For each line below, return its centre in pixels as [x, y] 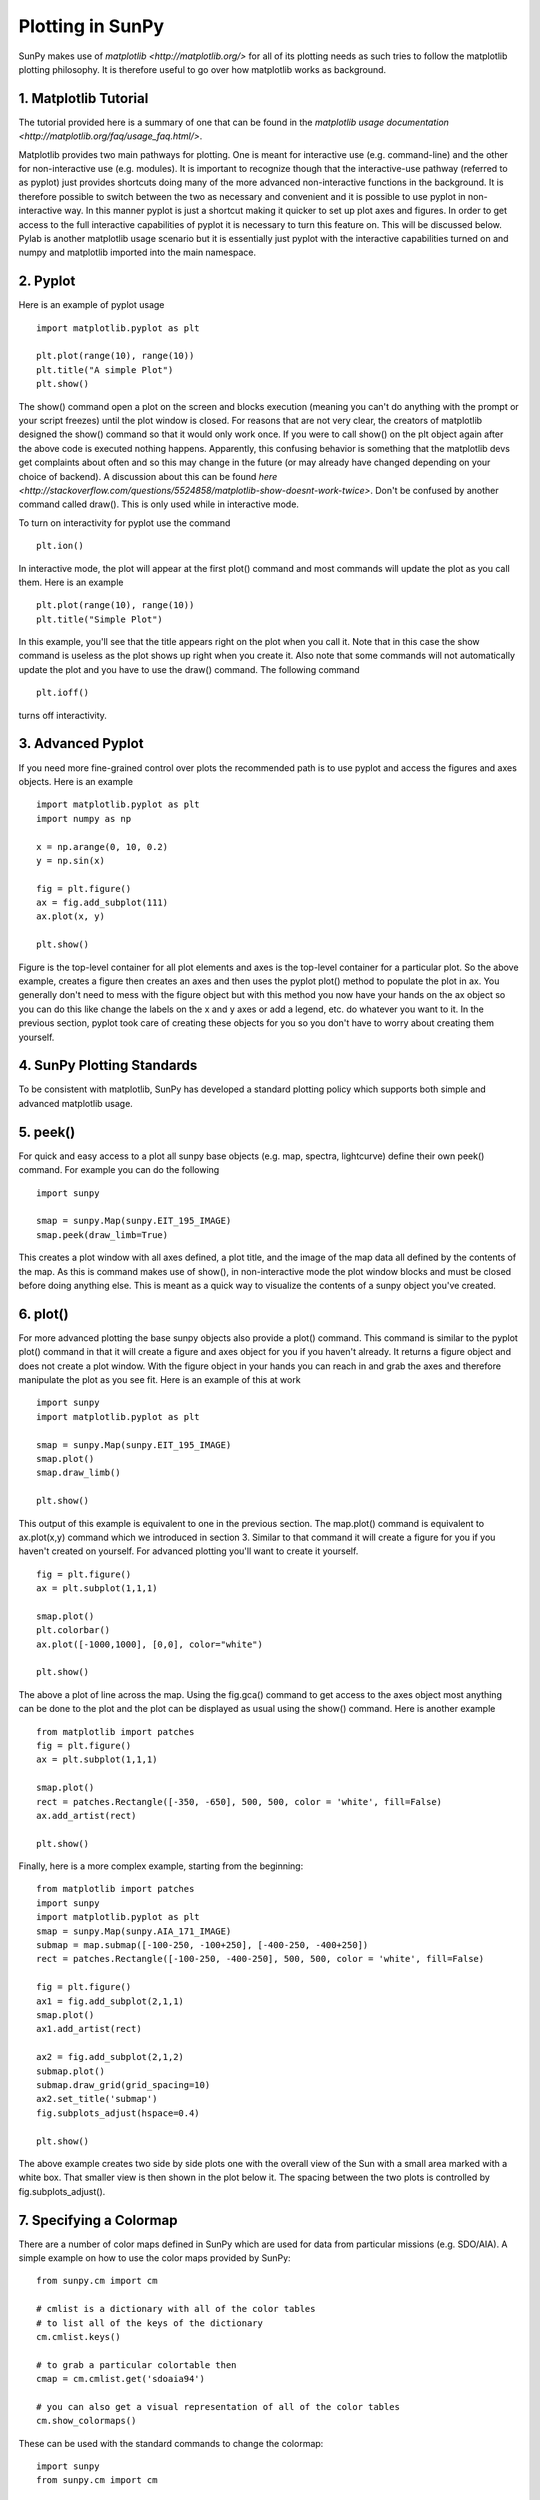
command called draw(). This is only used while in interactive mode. [159, 504]
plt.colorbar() [73, 1630]
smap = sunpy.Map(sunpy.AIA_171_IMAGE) [134, 1931]
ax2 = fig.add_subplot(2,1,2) [110, 2057]
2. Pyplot [47, 281]
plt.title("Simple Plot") [100, 619]
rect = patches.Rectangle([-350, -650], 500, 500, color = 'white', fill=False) [239, 1801]
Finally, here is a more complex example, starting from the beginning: [161, 1866]
